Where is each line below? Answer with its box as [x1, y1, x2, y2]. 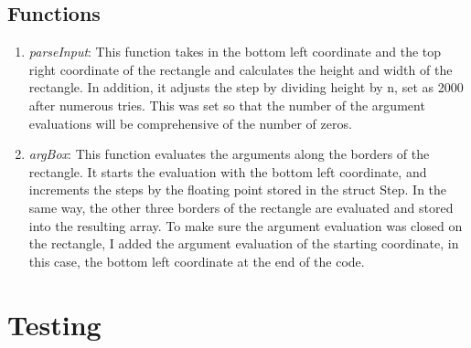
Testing [7, 305, 102, 343]
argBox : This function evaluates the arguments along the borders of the [28, 144, 430, 163]
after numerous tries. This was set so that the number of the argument [28, 95, 425, 114]
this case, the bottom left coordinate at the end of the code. [28, 251, 365, 270]
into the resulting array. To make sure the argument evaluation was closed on [28, 216, 463, 235]
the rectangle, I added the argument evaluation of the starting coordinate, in [28, 234, 459, 253]
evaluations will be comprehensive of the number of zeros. [28, 113, 352, 132]
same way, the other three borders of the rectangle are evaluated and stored [28, 197, 454, 216]
